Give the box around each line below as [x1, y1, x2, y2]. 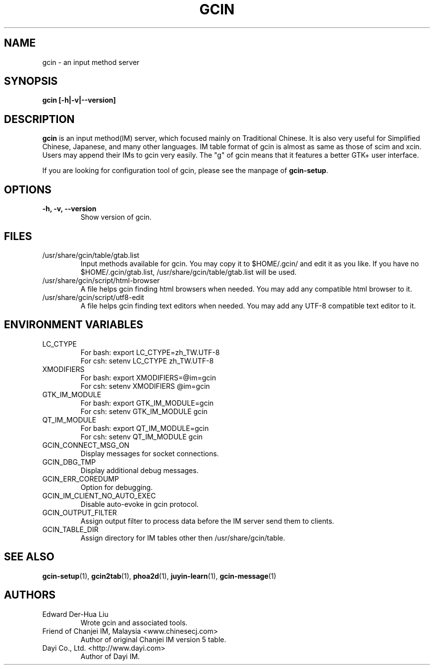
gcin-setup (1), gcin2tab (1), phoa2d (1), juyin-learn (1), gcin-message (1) [42, 571, 276, 580]
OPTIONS [4, 183, 52, 196]
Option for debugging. [80, 483, 153, 491]
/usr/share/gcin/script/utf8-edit [42, 293, 144, 302]
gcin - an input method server [42, 58, 140, 66]
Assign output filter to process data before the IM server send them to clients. [80, 516, 334, 525]
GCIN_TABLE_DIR [42, 525, 99, 534]
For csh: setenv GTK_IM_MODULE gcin [80, 407, 208, 416]
